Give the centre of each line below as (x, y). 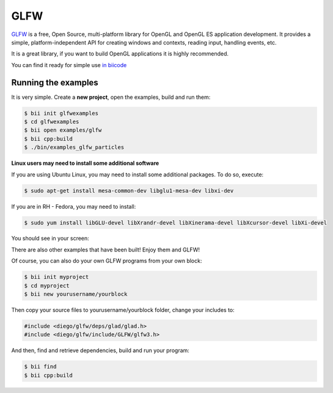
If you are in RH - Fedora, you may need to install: (74, 206)
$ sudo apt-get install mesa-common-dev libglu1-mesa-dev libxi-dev (129, 190)
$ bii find (40, 367)
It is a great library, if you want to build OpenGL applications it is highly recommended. (120, 54)
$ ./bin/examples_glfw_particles (74, 147)
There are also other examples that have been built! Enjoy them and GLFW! (105, 250)
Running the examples (55, 82)
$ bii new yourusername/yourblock (76, 294)
